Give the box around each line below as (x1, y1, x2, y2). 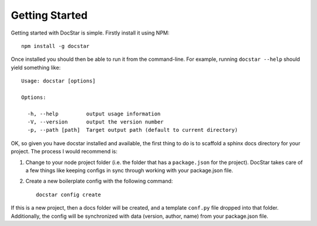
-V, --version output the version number (27, 119, 164, 125)
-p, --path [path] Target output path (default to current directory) (27, 126, 238, 133)
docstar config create (36, 191, 102, 198)
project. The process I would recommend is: (11, 148, 117, 155)
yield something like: (11, 64, 61, 71)
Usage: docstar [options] (21, 78, 96, 84)
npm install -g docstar (21, 43, 90, 49)
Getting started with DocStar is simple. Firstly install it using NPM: (11, 29, 170, 36)
